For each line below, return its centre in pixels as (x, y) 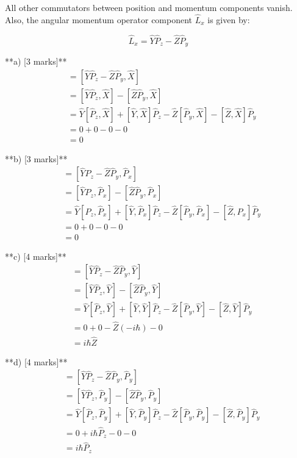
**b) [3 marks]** (36, 158)
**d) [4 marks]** (36, 361)
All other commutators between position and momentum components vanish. (149, 7)
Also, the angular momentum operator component (99, 19)
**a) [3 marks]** (36, 61)
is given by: (229, 19)
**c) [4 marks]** (36, 256)
